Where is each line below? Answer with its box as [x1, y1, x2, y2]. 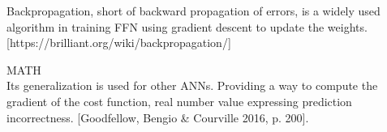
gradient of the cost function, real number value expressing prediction [6, 92, 352, 109]
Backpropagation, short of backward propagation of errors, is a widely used [6, 2, 381, 19]
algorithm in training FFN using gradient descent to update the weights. [6, 18, 368, 35]
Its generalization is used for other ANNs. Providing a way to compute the [6, 77, 378, 94]
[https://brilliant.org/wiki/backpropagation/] [6, 34, 231, 51]
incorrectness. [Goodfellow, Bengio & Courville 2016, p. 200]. [6, 109, 309, 126]
